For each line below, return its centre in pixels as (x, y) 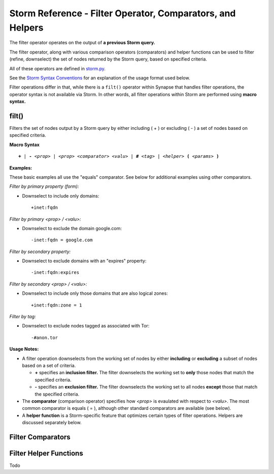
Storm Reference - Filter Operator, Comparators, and (123, 13)
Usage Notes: (24, 349)
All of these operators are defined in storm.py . (58, 68)
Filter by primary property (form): (44, 186)
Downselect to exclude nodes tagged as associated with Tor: (86, 326)
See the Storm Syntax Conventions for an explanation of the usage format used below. (100, 78)
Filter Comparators (40, 437)
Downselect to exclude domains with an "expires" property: (84, 261)
